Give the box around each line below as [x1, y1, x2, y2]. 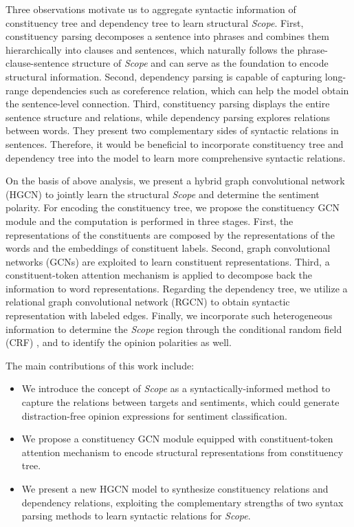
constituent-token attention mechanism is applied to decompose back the [5, 268, 312, 282]
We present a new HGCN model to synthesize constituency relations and [21, 482, 329, 495]
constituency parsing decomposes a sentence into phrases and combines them [5, 29, 329, 43]
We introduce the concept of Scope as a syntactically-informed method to [21, 381, 331, 396]
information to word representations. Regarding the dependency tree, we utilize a [5, 281, 348, 295]
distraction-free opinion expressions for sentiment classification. [21, 408, 287, 422]
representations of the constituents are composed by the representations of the [5, 227, 335, 241]
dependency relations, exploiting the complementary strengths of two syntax [21, 495, 344, 509]
